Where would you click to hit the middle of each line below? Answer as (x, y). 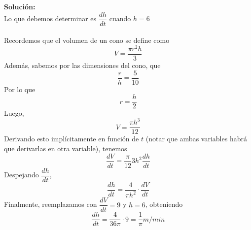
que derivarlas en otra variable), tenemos (66, 148)
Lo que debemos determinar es (50, 18)
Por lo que (20, 89)
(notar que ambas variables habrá (196, 139)
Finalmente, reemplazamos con (51, 204)
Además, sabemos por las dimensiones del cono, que (82, 65)
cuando (120, 18)
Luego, (14, 113)
